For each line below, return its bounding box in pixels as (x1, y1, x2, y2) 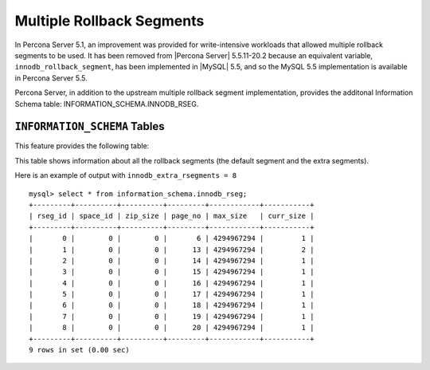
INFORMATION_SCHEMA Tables (14, 120, 165, 133)
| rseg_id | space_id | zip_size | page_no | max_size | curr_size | (29, 211, 315, 221)
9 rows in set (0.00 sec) (29, 345, 131, 355)
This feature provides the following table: (14, 141, 150, 151)
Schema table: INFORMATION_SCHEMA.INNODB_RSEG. (14, 99, 199, 108)
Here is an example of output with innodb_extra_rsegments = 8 (14, 171, 237, 180)
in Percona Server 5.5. (14, 73, 88, 83)
